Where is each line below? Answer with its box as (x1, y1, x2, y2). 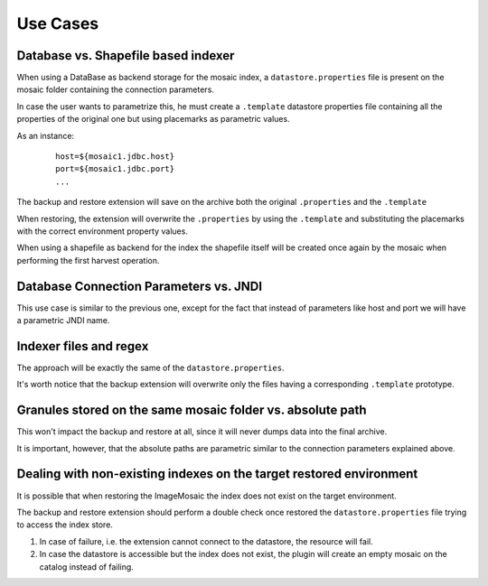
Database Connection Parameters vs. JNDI (16, 278, 262, 293)
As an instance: (16, 130, 75, 141)
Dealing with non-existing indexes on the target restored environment (16, 466, 418, 482)
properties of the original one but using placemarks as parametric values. (16, 114, 290, 125)
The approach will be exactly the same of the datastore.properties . (16, 362, 285, 373)
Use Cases (16, 14, 99, 33)
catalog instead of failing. (39, 561, 135, 572)
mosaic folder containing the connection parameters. (16, 84, 214, 95)
